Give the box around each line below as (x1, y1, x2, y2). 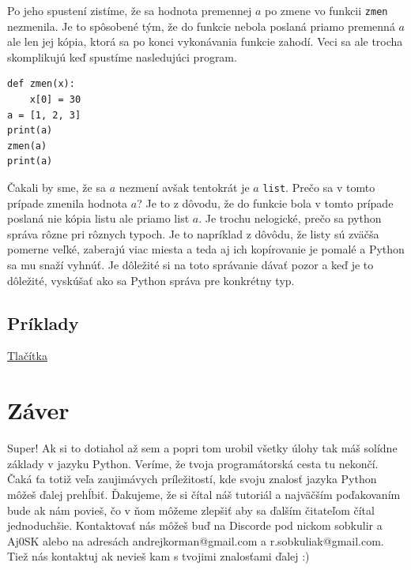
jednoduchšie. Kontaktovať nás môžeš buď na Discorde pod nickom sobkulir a (7, 517, 383, 534)
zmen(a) (7, 140, 47, 152)
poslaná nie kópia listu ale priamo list (7, 210, 190, 227)
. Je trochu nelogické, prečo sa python (198, 210, 382, 227)
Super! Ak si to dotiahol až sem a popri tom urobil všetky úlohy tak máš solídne (7, 440, 398, 456)
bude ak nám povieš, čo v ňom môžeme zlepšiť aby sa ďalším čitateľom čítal (7, 501, 375, 518)
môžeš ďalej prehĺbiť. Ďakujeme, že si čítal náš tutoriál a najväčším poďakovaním (7, 486, 401, 502)
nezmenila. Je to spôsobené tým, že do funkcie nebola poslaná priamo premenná (7, 17, 395, 34)
